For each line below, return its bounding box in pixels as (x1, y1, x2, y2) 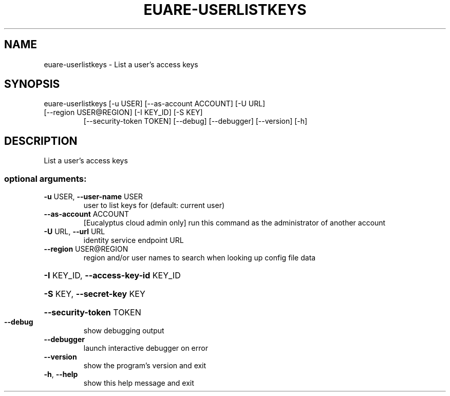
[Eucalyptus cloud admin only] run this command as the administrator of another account (83, 218, 386, 228)
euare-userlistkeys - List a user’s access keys (44, 60, 198, 69)
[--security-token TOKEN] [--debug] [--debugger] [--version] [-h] (83, 117, 308, 126)
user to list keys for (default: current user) (83, 201, 225, 210)
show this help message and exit (83, 379, 194, 388)
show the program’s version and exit (83, 361, 207, 370)
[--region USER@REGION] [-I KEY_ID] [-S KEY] (44, 108, 203, 117)
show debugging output (83, 326, 164, 335)
